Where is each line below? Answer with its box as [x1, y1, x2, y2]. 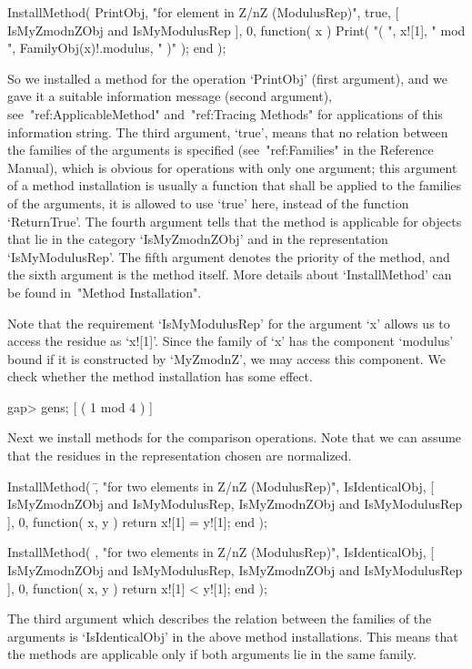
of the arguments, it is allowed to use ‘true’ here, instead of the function [7, 193, 409, 212]
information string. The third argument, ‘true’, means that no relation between [7, 122, 448, 141]
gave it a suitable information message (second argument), [7, 86, 332, 106]
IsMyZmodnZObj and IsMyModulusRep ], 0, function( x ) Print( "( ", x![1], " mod [7, 20, 466, 39]
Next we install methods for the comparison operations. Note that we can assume [7, 428, 462, 447]
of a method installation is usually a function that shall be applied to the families [7, 176, 461, 195]
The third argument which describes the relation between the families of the [7, 609, 432, 628]
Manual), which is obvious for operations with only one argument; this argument [7, 157, 457, 177]
